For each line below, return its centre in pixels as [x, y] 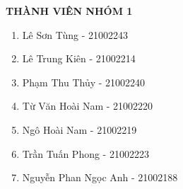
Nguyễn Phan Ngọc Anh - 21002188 [100, 177]
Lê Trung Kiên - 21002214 [79, 58]
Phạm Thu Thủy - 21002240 [84, 82]
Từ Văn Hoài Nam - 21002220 [88, 106]
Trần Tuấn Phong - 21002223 [85, 153]
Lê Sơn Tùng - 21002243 [75, 34]
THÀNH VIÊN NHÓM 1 [69, 11]
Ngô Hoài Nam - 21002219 [79, 129]
